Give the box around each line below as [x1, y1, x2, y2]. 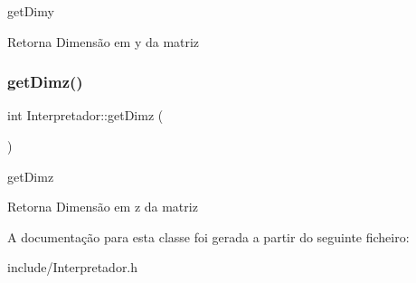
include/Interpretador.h [7, 258, 138, 277]
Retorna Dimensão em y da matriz [7, 32, 200, 51]
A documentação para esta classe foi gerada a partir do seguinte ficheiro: [7, 227, 410, 246]
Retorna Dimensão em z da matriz [7, 197, 198, 216]
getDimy [7, 2, 54, 20]
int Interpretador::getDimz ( [7, 106, 164, 125]
